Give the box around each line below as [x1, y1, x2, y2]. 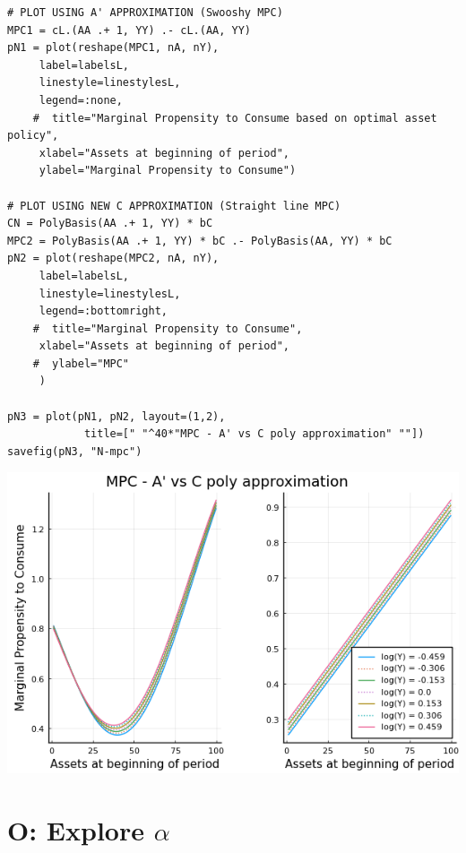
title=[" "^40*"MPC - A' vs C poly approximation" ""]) [83, 427, 425, 441]
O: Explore [7, 812, 144, 849]
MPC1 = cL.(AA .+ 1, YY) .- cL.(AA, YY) [7, 23, 252, 37]
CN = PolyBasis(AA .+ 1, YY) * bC [7, 217, 213, 230]
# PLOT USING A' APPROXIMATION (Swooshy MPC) [7, 6, 283, 19]
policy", [7, 129, 59, 142]
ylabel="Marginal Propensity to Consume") [39, 164, 297, 177]
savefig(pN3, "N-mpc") [7, 444, 142, 458]
